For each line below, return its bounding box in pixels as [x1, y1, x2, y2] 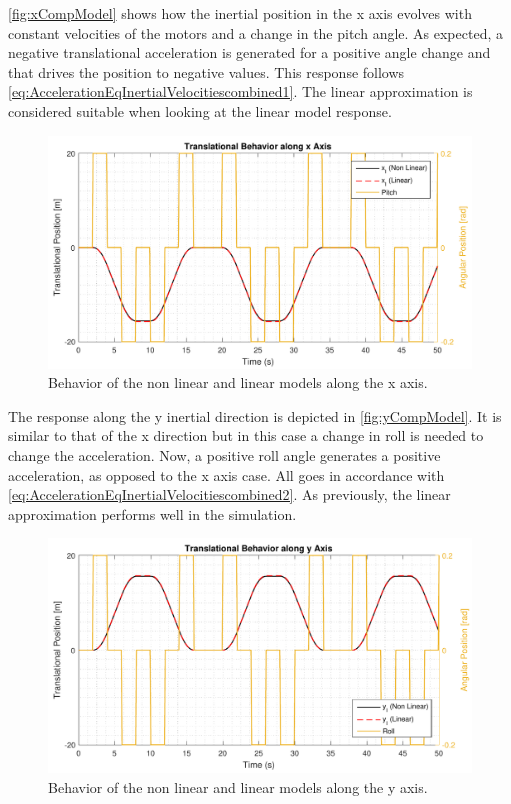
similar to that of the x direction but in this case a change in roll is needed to [8, 425, 484, 446]
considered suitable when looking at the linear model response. [8, 100, 392, 121]
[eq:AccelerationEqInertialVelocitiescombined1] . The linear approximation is [8, 81, 473, 102]
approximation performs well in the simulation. [8, 503, 297, 524]
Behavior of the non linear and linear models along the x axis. [48, 372, 428, 393]
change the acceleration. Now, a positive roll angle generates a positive [8, 445, 441, 466]
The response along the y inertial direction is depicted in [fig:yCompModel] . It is [8, 405, 502, 426]
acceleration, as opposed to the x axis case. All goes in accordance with [8, 464, 445, 485]
